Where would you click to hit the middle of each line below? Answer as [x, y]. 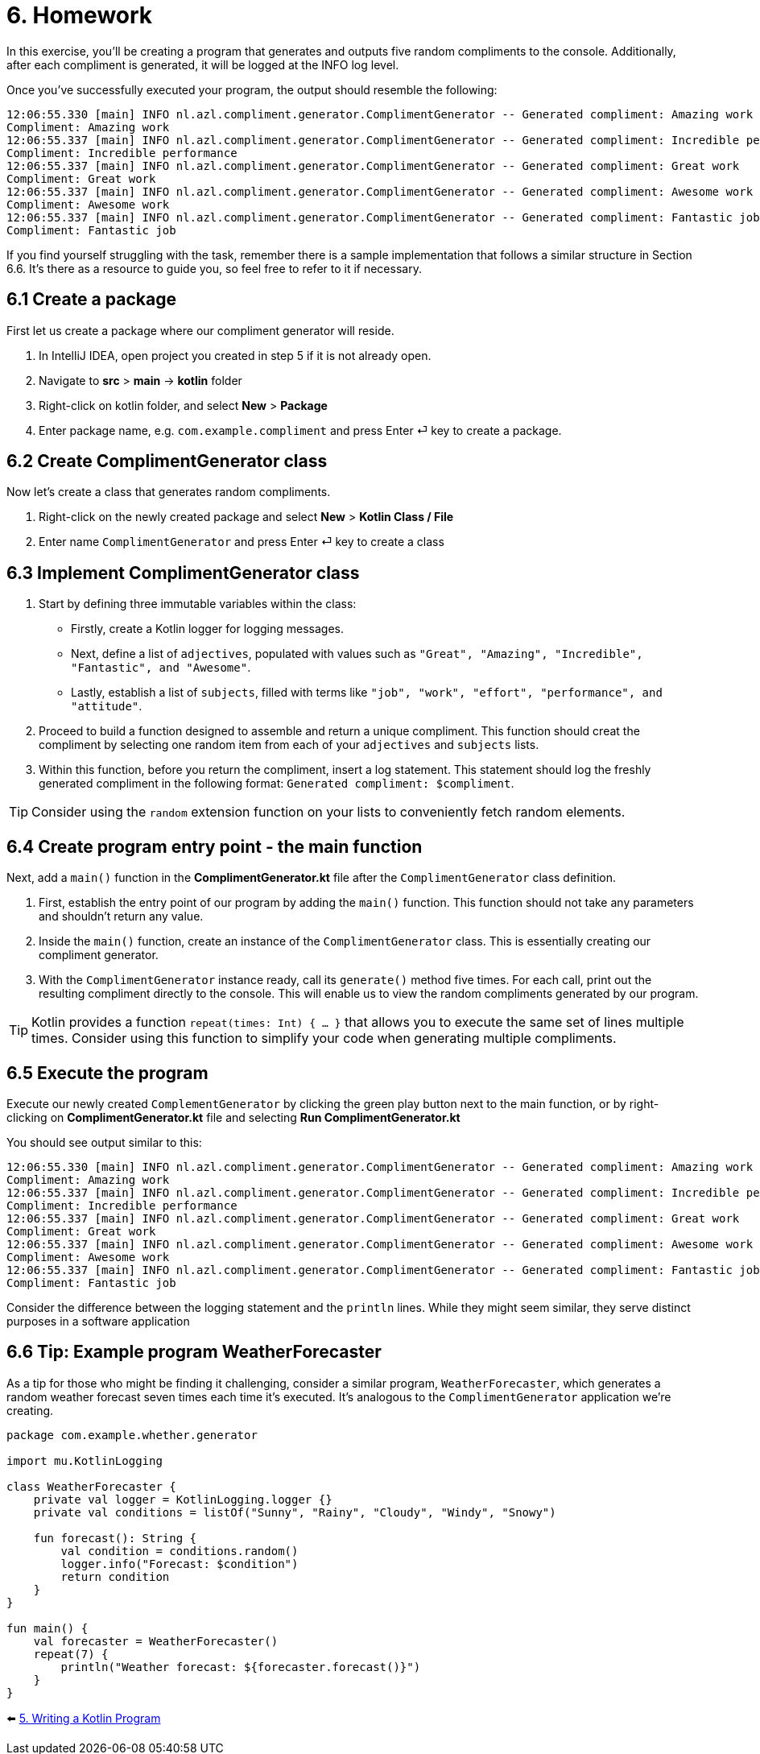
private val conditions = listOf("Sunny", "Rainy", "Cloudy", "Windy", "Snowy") [295, 1512]
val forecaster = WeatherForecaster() [156, 1641]
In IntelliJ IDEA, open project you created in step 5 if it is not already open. [235, 355]
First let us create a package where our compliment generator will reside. [200, 330]
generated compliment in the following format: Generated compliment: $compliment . [277, 784]
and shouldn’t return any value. [121, 916]
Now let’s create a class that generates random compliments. [169, 492]
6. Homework [80, 15]
